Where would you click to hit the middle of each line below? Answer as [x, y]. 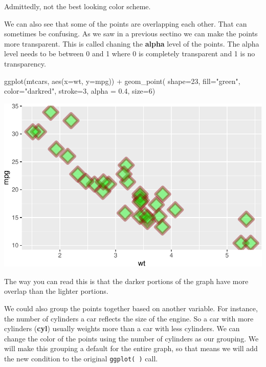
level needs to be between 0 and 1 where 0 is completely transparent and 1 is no [130, 53]
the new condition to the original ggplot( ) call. [81, 358]
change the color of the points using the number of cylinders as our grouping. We [131, 338]
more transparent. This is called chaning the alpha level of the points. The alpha [132, 43]
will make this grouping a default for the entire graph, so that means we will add [131, 348]
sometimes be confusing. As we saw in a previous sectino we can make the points [131, 34]
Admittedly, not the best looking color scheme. [77, 6]
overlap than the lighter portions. [56, 291]
